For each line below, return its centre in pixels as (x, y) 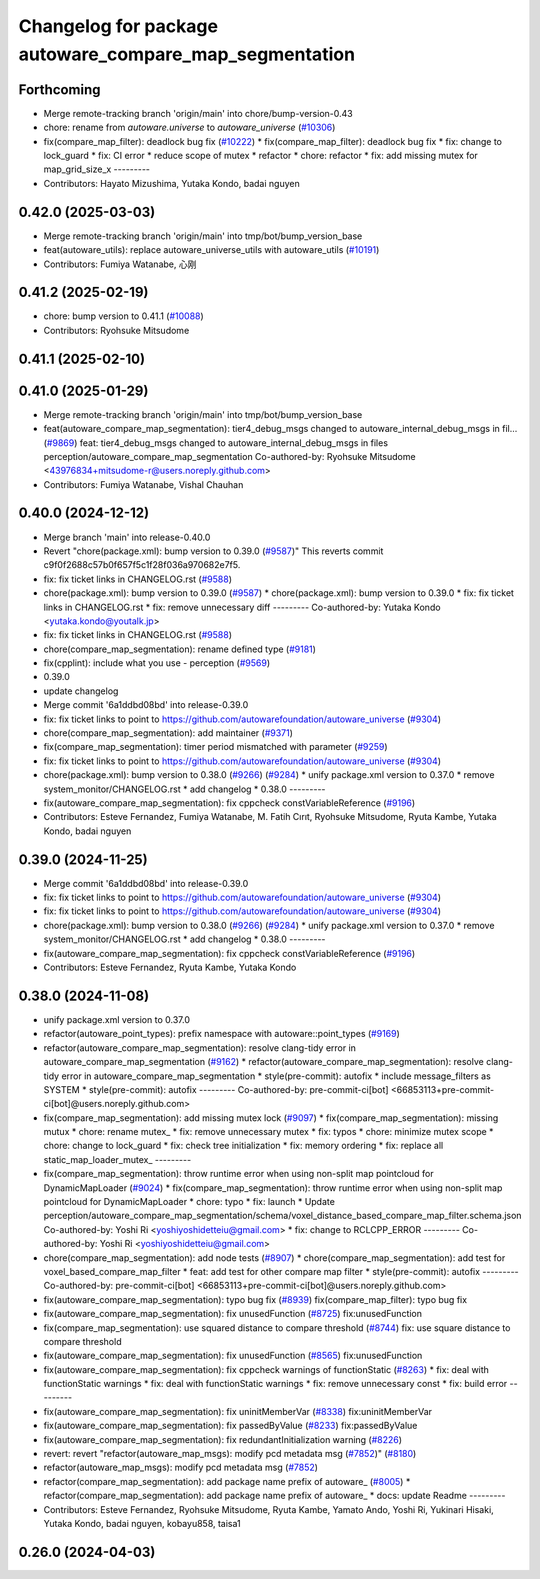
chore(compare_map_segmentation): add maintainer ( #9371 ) (168, 733)
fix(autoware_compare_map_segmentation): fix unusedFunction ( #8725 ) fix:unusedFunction (233, 1314)
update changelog (81, 691)
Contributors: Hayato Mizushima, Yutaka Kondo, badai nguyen (171, 183)
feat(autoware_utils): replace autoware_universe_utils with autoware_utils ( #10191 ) (211, 250)
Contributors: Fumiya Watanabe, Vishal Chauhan (143, 484)
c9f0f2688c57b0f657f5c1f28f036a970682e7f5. (142, 565)
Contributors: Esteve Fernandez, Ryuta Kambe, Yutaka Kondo (170, 967)
